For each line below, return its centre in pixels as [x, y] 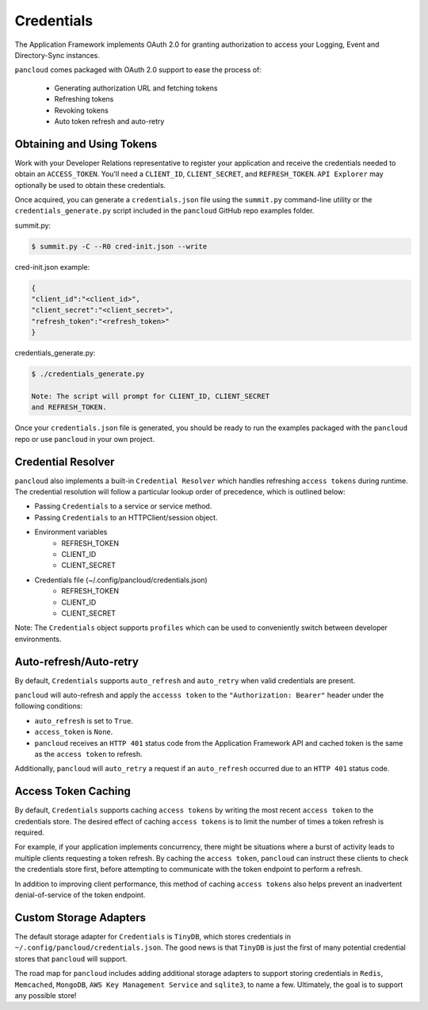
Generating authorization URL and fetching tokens [136, 88]
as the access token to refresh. [88, 755]
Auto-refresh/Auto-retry [76, 661]
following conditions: [49, 706]
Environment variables [71, 532]
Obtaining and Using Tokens [86, 144]
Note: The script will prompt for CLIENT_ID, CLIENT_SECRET [151, 396]
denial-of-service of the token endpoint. [80, 895]
